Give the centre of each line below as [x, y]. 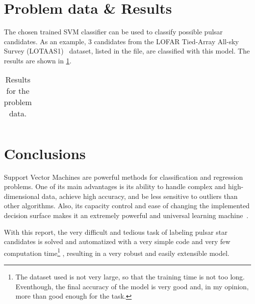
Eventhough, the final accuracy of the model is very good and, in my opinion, [132, 286]
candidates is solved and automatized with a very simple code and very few [117, 241]
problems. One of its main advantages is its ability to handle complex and [115, 186]
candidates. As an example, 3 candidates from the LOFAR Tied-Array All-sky [121, 41]
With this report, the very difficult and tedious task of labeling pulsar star [116, 232]
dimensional [22, 196]
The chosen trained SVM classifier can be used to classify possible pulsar [114, 32]
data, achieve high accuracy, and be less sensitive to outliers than [140, 196]
